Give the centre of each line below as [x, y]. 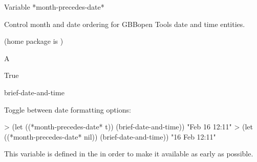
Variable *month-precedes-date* [54, 7]
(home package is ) [34, 41]
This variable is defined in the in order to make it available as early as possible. [129, 154]
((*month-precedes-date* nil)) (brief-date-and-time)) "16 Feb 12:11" [110, 136]
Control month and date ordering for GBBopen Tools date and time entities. [125, 24]
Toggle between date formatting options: [68, 109]
